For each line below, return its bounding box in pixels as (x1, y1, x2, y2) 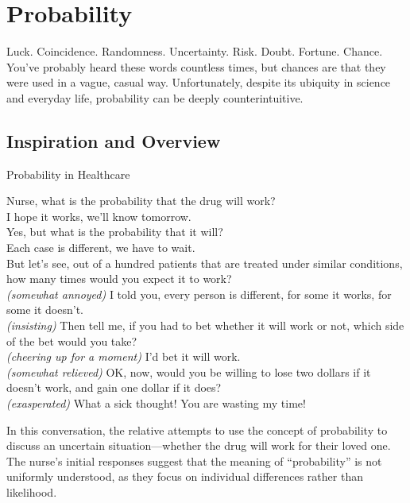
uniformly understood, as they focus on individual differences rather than (6, 468, 363, 485)
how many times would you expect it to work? (6, 270, 232, 287)
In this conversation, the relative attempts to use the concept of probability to (6, 421, 388, 438)
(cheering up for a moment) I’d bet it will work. (6, 348, 241, 365)
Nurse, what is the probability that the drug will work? (6, 192, 276, 209)
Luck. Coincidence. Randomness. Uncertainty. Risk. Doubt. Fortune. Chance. (6, 43, 383, 60)
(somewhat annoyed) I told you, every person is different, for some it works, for (6, 285, 392, 302)
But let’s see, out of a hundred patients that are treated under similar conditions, (6, 254, 403, 271)
